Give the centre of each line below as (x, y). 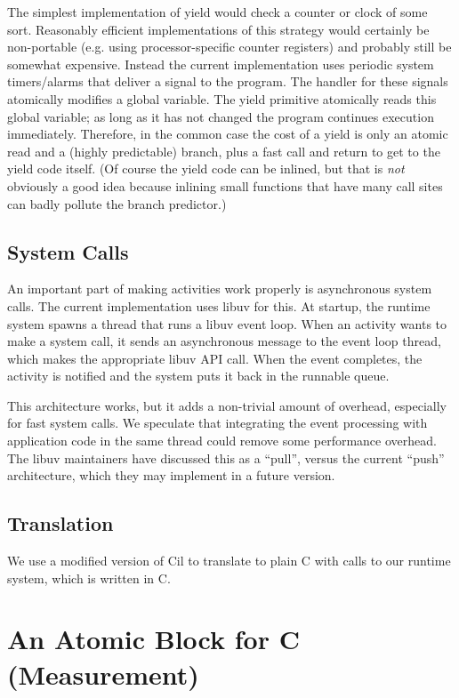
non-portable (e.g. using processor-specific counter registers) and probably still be (229, 47)
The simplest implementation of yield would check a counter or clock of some (217, 12)
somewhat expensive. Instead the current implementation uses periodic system (221, 64)
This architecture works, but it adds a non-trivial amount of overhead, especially (227, 405)
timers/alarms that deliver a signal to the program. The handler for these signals (228, 81)
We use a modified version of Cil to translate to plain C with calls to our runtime (229, 561)
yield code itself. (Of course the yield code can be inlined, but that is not (206, 168)
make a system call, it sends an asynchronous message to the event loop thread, (224, 341)
